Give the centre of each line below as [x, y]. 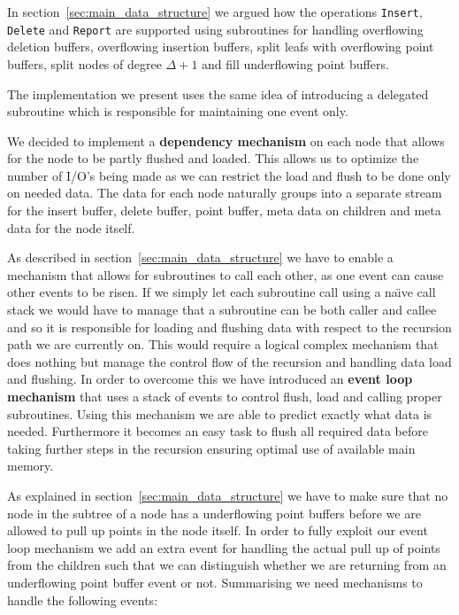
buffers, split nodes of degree [84, 63]
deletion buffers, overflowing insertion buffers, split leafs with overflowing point [221, 47]
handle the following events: [83, 599]
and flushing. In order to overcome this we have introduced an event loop [210, 379]
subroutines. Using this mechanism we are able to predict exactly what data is [220, 413]
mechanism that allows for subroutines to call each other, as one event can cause [226, 274]
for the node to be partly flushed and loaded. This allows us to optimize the [213, 158]
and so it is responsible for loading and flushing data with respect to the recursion [229, 327]
